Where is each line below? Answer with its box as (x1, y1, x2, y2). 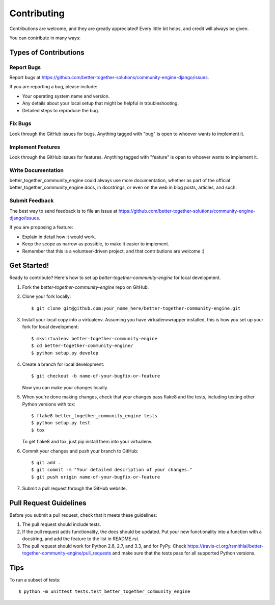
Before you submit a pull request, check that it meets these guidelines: (9, 512, 157, 518)
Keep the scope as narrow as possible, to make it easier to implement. (22, 241, 170, 247)
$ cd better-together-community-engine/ (31, 343, 133, 349)
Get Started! (9, 261, 49, 270)
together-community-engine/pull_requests (22, 550, 112, 556)
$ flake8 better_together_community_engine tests (31, 413, 158, 418)
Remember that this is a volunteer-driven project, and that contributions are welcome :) (22, 248, 205, 254)
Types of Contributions (9, 48, 85, 57)
